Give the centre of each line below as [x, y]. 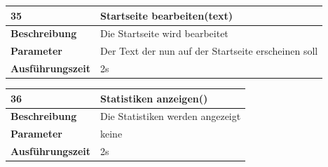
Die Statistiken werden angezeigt [171, 116]
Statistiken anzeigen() [154, 98]
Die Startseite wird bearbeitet [164, 33]
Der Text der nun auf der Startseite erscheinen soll [209, 51]
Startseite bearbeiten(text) [167, 15]
